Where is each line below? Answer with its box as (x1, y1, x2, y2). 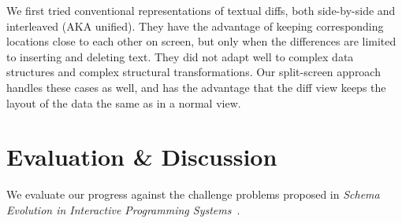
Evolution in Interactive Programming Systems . (6, 201, 240, 218)
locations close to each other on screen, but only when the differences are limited (6, 33, 396, 49)
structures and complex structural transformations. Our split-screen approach (6, 64, 381, 80)
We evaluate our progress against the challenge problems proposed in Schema (6, 186, 380, 203)
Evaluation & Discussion (6, 141, 277, 173)
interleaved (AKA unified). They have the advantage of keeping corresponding (6, 17, 384, 34)
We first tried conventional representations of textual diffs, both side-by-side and (6, 2, 396, 18)
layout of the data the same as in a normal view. (6, 94, 241, 111)
